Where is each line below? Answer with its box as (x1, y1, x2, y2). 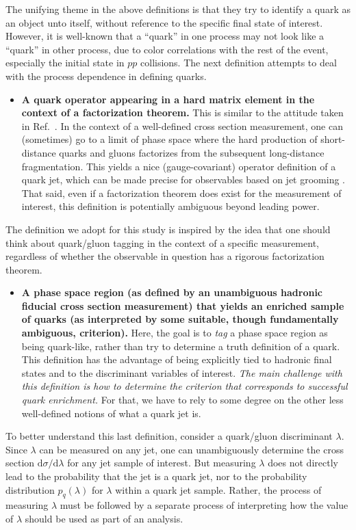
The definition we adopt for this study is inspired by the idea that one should (5, 222, 331, 236)
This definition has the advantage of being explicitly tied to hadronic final (21, 352, 332, 367)
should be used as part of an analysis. (25, 511, 183, 525)
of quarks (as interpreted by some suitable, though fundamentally (21, 312, 339, 326)
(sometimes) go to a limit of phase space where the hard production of (21, 132, 318, 146)
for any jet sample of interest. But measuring (67, 455, 256, 470)
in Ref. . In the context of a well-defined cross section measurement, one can (21, 118, 343, 133)
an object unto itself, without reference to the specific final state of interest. (5, 15, 323, 29)
